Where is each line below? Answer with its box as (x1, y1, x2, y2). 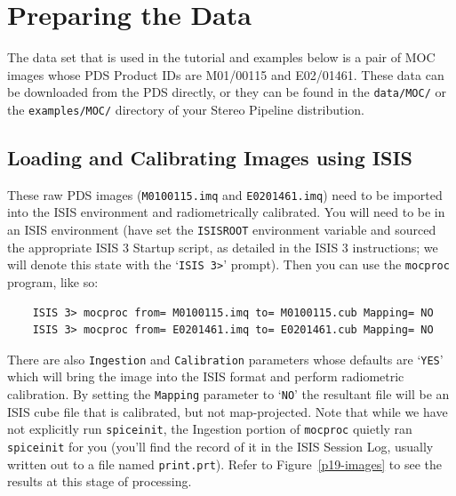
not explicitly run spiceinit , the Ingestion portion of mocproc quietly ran (7, 420, 412, 438)
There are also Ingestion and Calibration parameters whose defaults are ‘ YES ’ (7, 349, 444, 368)
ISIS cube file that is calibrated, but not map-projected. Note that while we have (7, 402, 448, 420)
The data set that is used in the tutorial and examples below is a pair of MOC (7, 48, 436, 67)
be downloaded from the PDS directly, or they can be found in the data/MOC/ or (7, 83, 446, 101)
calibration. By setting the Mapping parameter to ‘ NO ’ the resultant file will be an (7, 385, 450, 404)
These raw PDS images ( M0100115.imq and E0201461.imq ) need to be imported (7, 185, 443, 204)
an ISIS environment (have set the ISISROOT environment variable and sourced (7, 220, 436, 239)
